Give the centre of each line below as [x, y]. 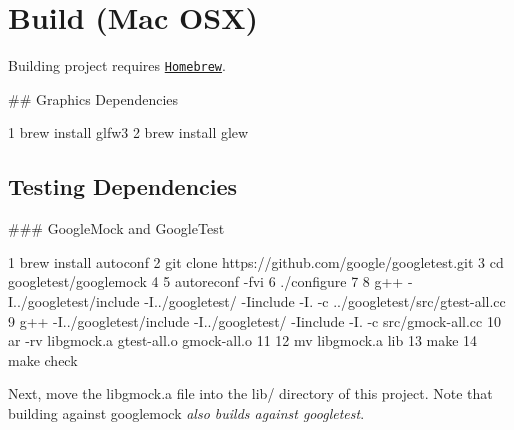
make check [43, 359]
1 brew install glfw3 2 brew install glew [128, 132]
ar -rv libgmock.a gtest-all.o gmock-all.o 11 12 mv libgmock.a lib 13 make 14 [243, 340]
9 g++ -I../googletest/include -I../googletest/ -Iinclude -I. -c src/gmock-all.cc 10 [254, 320]
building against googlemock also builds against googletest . [186, 412]
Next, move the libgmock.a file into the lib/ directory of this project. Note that [250, 393]
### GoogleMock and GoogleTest [116, 228]
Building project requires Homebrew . [117, 65]
